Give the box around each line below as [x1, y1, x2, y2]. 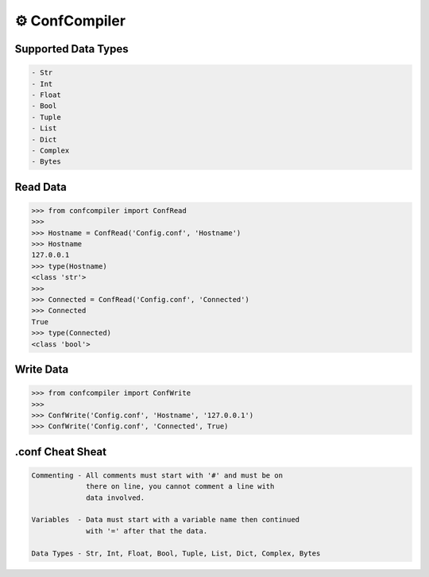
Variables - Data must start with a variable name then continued [31, 515, 300, 525]
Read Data [14, 180, 67, 194]
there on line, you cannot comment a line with [86, 482, 275, 491]
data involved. [86, 493, 145, 502]
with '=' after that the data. [86, 526, 208, 536]
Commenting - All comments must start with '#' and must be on [31, 471, 284, 480]
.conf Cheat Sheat [14, 445, 107, 459]
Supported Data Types [14, 42, 129, 56]
